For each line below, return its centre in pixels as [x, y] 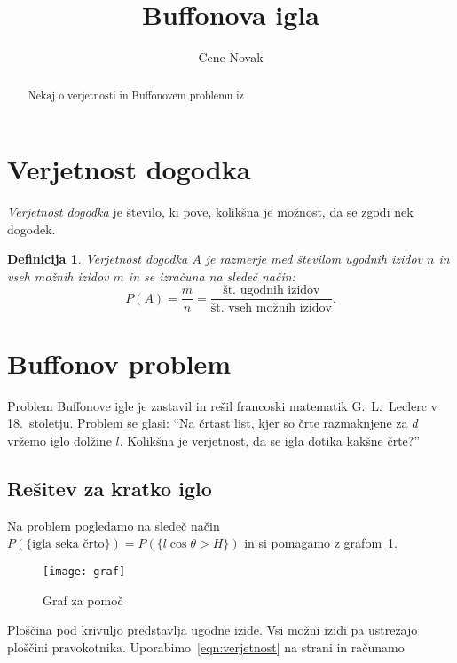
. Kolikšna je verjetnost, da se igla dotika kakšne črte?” [270, 440]
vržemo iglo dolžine [59, 440]
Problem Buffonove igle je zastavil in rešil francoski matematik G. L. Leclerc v [223, 405]
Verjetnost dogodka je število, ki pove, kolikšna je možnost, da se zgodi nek [210, 212]
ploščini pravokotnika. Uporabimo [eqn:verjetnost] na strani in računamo [206, 647]
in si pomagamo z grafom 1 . [321, 543]
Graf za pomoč [83, 600]
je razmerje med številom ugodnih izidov [314, 259]
